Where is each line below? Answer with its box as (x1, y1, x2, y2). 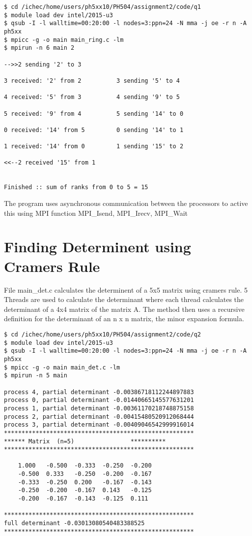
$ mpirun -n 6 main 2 (4, 44, 75, 52)
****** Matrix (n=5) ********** (4, 437, 166, 445)
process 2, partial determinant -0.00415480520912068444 (4, 413, 194, 420)
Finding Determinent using (4, 236, 191, 257)
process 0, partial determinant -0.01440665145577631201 (4, 397, 194, 404)
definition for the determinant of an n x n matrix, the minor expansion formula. (4, 313, 244, 324)
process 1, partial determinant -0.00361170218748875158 (4, 404, 194, 412)
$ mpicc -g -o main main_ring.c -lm (4, 36, 124, 43)
